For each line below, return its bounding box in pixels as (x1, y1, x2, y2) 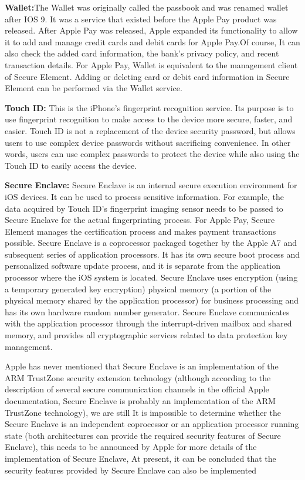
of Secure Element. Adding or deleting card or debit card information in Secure (5, 70, 290, 82)
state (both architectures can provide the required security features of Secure (5, 429, 281, 441)
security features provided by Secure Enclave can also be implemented (5, 464, 257, 476)
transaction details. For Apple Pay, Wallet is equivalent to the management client (5, 58, 298, 71)
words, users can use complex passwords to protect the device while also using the (5, 148, 300, 160)
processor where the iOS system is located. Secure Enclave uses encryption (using (5, 271, 298, 284)
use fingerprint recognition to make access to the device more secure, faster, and (5, 113, 293, 125)
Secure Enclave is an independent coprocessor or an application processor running (5, 418, 299, 430)
